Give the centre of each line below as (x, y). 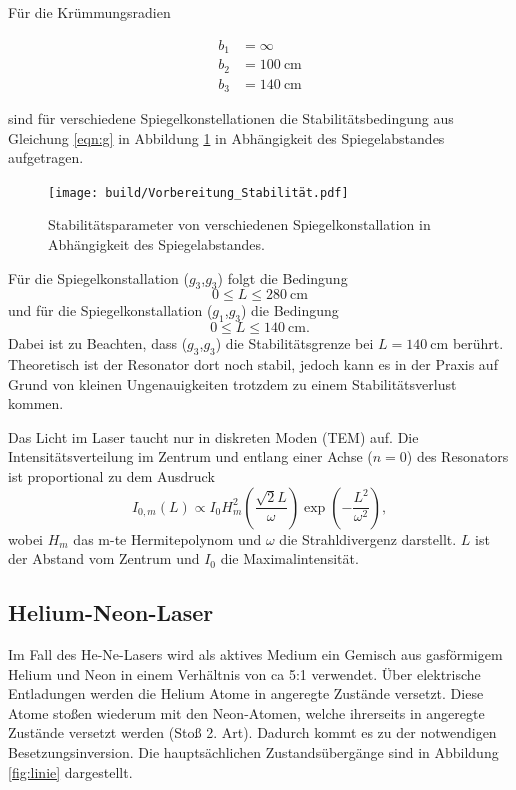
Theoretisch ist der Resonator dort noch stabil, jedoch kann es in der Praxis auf (253, 364)
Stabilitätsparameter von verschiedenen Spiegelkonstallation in (239, 224)
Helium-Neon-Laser (111, 612)
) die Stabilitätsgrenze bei (294, 343)
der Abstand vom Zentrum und (104, 558)
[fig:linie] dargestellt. (70, 771)
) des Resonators (457, 456)
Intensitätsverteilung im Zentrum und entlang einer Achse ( (190, 456)
